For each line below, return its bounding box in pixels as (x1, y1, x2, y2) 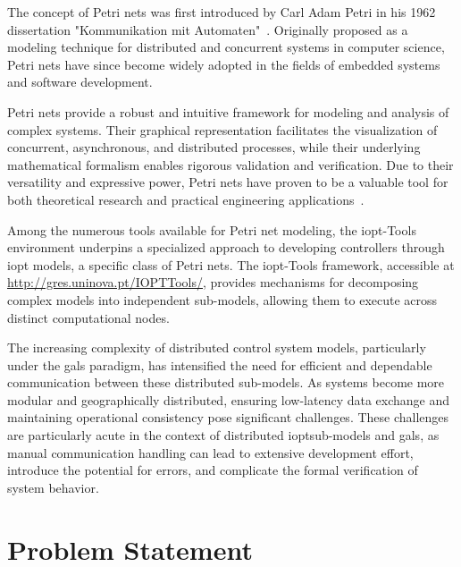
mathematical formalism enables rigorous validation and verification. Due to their (7, 155, 454, 173)
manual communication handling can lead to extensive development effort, (7, 443, 414, 461)
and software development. (7, 72, 153, 91)
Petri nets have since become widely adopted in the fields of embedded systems (7, 55, 440, 73)
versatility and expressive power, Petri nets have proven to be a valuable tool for (7, 173, 448, 191)
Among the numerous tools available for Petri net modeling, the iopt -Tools (7, 220, 416, 239)
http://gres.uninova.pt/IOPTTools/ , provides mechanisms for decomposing (7, 273, 419, 292)
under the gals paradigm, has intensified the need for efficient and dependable (7, 355, 432, 374)
